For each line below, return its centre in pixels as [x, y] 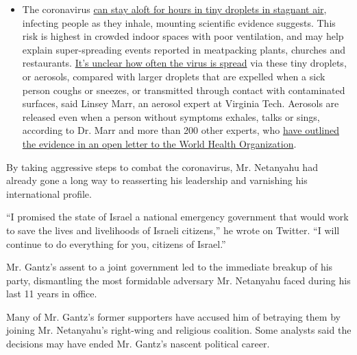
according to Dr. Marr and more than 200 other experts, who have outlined [181, 130]
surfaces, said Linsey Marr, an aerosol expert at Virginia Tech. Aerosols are [181, 103]
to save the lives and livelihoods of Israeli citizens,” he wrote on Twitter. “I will [173, 230]
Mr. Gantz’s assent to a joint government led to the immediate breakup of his [170, 267]
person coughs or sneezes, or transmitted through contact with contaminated [184, 90]
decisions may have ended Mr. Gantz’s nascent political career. [138, 344]
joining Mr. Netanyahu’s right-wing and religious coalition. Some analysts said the [179, 330]
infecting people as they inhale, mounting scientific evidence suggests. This [179, 22]
